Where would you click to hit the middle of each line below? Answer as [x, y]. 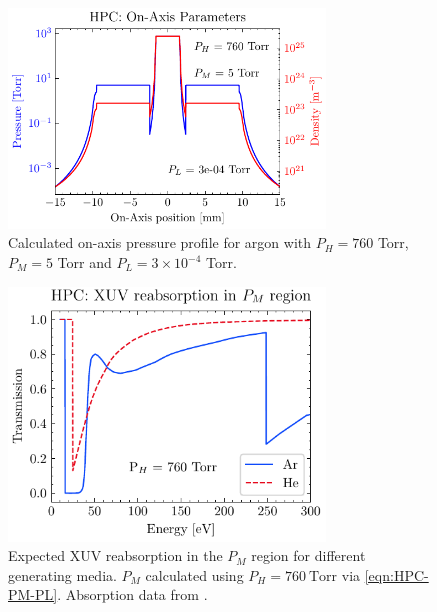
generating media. [62, 574]
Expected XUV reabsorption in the [115, 555]
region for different [308, 555]
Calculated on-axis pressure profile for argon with [160, 242]
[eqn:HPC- [396, 574]
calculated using [194, 574]
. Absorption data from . [132, 594]
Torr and [84, 262]
